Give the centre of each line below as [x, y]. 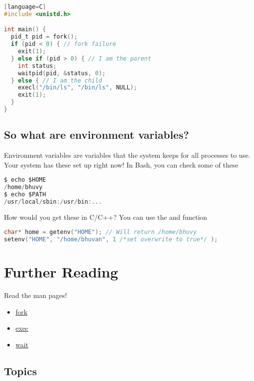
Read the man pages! [35, 295]
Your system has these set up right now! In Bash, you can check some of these [121, 164]
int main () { [25, 30]
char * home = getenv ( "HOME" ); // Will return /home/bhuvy [100, 232]
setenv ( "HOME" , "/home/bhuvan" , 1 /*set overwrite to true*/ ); [111, 240]
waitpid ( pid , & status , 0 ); [62, 73]
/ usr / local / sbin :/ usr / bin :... [53, 201]
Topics [21, 371]
